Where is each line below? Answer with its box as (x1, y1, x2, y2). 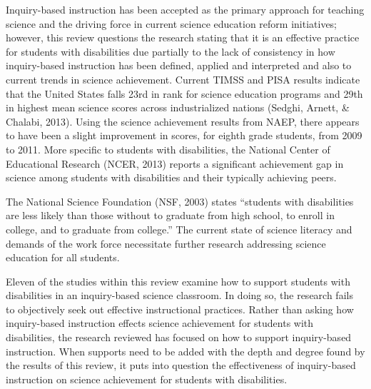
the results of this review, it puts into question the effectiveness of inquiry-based (6, 358, 356, 373)
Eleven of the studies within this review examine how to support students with (6, 273, 350, 288)
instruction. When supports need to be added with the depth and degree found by (6, 343, 365, 358)
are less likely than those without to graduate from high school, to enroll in (6, 208, 335, 223)
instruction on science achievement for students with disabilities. (6, 371, 288, 386)
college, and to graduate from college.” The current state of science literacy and (6, 221, 352, 236)
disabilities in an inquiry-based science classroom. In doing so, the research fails (6, 288, 353, 303)
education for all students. (6, 250, 120, 265)
